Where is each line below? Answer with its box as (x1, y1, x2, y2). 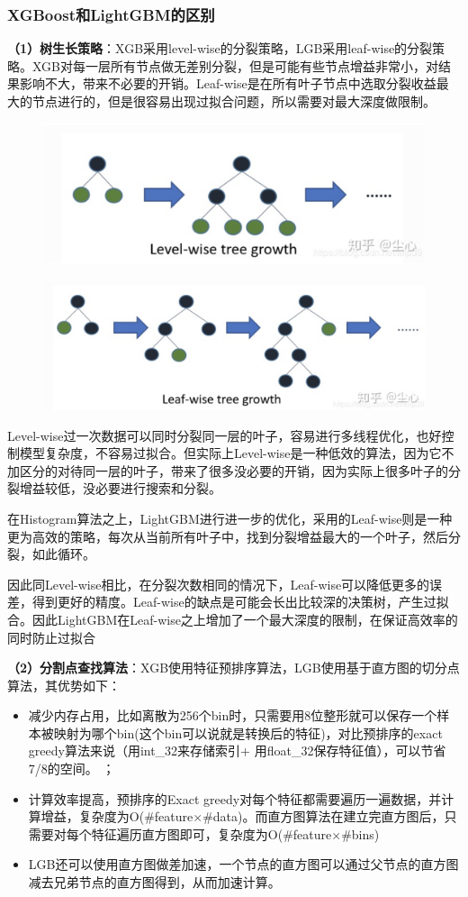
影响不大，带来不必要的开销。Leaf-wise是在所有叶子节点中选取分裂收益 (19, 74, 436, 93)
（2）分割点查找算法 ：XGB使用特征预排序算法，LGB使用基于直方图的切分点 (7, 658, 460, 677)
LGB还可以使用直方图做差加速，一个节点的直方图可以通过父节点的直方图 (28, 855, 459, 874)
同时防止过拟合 (7, 627, 95, 646)
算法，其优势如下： (7, 675, 121, 694)
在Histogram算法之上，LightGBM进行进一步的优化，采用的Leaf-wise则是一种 (7, 508, 453, 527)
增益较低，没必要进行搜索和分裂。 (19, 479, 221, 498)
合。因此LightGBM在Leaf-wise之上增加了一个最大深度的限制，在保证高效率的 (7, 609, 458, 628)
